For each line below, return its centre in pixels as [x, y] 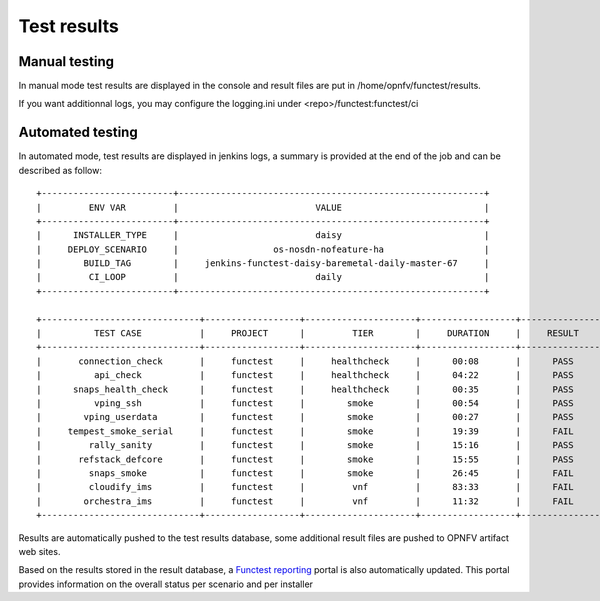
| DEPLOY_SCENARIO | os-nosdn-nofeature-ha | [263, 249]
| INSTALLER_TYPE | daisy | [263, 235]
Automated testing [78, 132]
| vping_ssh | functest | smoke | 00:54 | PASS [305, 403]
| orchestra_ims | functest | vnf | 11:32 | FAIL [305, 501]
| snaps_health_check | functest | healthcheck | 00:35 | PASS [305, 389]
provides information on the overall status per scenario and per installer [166, 584]
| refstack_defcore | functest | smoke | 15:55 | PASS [305, 459]
